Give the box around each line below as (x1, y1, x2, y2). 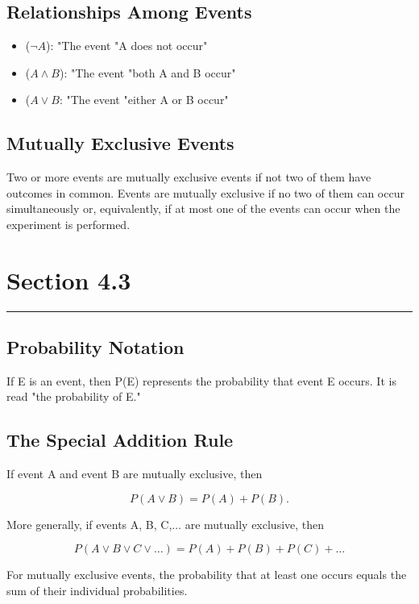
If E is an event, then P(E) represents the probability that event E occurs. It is (6, 372, 396, 389)
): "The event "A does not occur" (46, 37, 208, 54)
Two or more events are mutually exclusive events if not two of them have (6, 169, 371, 185)
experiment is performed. (6, 215, 131, 232)
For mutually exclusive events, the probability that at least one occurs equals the (6, 566, 407, 583)
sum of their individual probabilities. (6, 582, 188, 599)
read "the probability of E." (6, 388, 141, 405)
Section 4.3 (6, 263, 131, 296)
